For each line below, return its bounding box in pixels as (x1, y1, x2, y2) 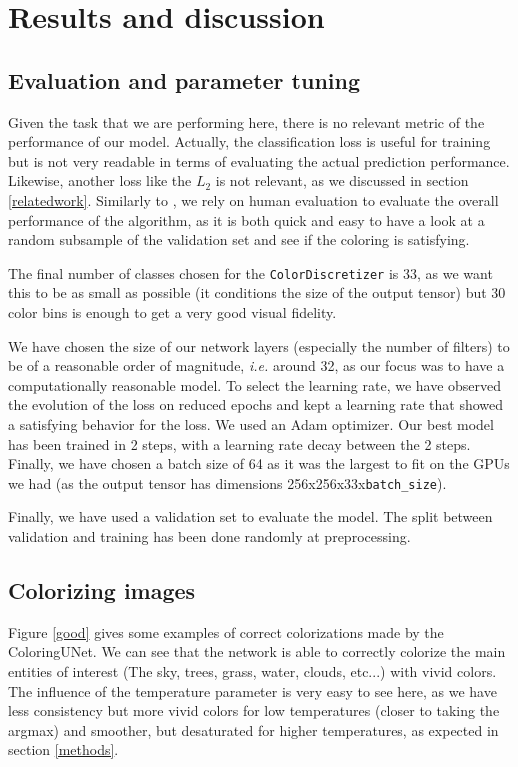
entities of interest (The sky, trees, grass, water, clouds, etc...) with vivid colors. (8, 660, 497, 681)
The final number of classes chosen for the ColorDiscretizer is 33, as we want (8, 262, 493, 283)
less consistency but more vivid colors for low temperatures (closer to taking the (8, 700, 500, 721)
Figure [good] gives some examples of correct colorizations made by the (8, 621, 444, 642)
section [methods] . (8, 739, 119, 760)
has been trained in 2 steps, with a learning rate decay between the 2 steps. (8, 433, 471, 454)
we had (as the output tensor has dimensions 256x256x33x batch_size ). (8, 472, 447, 493)
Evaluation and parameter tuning (8, 64, 361, 95)
